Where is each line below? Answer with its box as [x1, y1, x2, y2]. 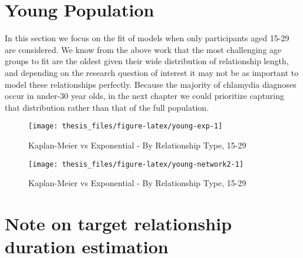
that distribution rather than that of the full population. [5, 101, 209, 113]
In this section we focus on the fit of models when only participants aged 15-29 [5, 32, 289, 44]
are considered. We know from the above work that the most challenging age [5, 43, 282, 55]
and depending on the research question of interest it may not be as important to [5, 66, 299, 78]
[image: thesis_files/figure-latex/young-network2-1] [28, 160, 244, 168]
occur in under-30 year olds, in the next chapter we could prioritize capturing [5, 90, 285, 102]
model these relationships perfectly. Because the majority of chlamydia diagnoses [5, 78, 297, 90]
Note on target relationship [5, 211, 232, 235]
